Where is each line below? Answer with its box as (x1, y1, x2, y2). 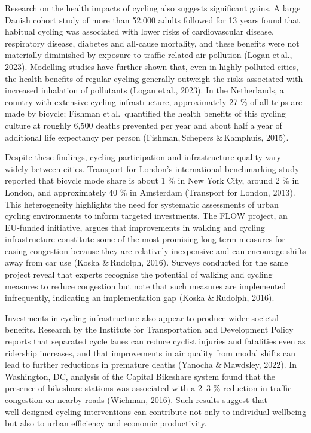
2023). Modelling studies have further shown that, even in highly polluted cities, (5, 60, 298, 72)
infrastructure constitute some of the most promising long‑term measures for (5, 233, 285, 245)
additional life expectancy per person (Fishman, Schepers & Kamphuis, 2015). (5, 130, 289, 143)
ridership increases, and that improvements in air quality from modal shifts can (5, 346, 296, 359)
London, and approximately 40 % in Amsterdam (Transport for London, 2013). (5, 185, 295, 198)
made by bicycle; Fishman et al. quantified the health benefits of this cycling (5, 107, 286, 120)
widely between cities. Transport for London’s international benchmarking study (5, 162, 300, 175)
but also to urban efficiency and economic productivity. (5, 417, 207, 429)
